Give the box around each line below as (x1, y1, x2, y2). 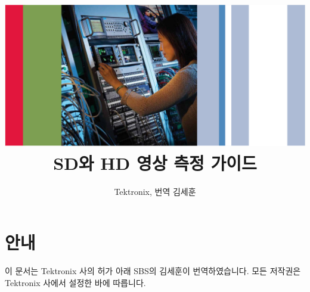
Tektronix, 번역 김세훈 (114, 185, 196, 197)
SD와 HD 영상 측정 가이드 (53, 150, 257, 175)
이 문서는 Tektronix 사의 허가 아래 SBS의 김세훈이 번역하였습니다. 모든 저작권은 (5, 265, 301, 277)
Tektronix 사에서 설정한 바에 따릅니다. (5, 276, 146, 288)
